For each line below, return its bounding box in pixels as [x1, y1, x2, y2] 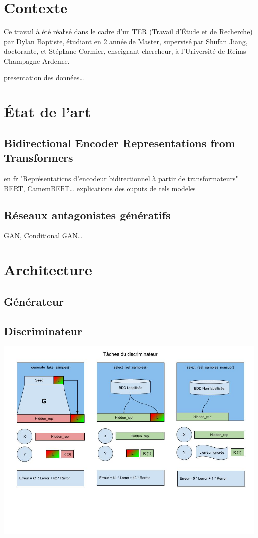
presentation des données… [4, 72, 84, 82]
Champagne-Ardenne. [4, 55, 70, 66]
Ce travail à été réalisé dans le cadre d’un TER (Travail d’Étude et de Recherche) [4, 26, 253, 37]
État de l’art [4, 101, 91, 122]
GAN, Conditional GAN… [4, 230, 83, 241]
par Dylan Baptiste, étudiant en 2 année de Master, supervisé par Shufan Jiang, [4, 36, 248, 46]
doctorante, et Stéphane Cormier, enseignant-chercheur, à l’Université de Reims [4, 46, 246, 56]
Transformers [4, 150, 73, 165]
